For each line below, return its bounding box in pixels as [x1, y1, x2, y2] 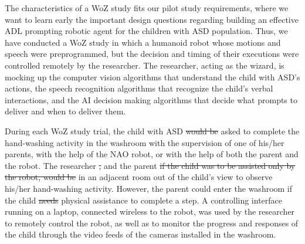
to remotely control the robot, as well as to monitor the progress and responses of [5, 216, 299, 229]
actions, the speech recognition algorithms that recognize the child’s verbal [5, 82, 273, 94]
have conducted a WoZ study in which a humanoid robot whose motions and [5, 36, 281, 48]
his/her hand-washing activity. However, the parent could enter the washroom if [5, 182, 293, 194]
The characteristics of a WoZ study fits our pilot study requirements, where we [5, 2, 289, 13]
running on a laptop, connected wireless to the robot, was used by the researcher [5, 205, 295, 218]
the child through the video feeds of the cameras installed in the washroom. [5, 228, 276, 240]
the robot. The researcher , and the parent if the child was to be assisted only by [5, 159, 296, 171]
